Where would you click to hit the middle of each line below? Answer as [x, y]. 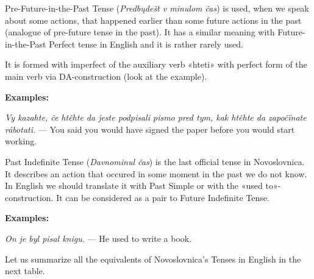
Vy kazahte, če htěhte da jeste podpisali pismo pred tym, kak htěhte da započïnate [156, 117]
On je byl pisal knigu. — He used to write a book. [98, 238]
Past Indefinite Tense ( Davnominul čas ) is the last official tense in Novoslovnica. [155, 161]
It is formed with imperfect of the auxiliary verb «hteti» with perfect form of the [156, 64]
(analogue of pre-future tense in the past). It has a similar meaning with [140, 32]
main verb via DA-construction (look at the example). [106, 76]
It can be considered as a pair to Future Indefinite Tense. [163, 197]
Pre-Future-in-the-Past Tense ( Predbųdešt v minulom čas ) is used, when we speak [157, 8]
